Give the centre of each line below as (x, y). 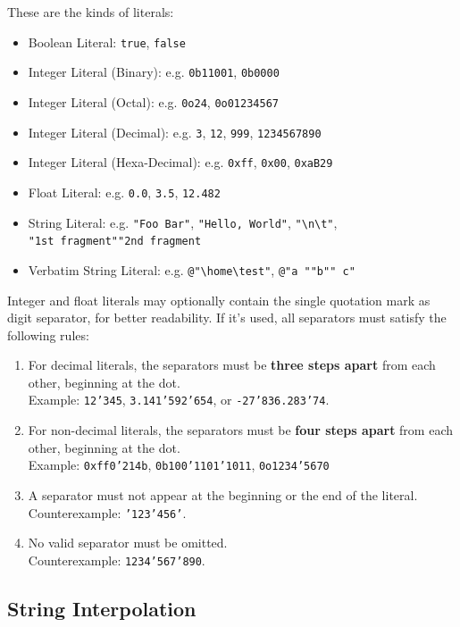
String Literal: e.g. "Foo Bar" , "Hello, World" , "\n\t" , (183, 222)
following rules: (48, 334)
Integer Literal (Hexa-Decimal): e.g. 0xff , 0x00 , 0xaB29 (180, 162)
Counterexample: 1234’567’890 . (117, 560)
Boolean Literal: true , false (107, 42)
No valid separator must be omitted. (128, 543)
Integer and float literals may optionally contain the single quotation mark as (219, 300)
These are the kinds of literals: (91, 12)
